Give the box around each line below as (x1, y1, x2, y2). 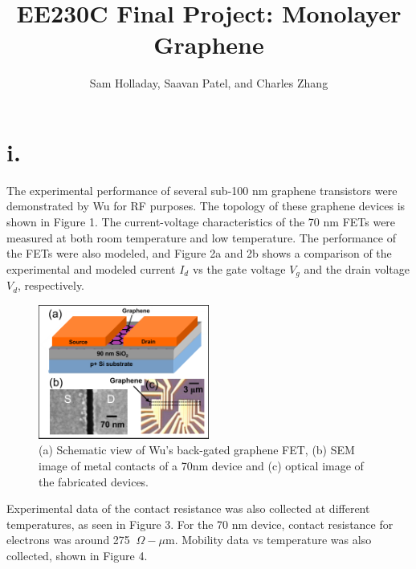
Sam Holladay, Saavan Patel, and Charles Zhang (89, 75, 328, 91)
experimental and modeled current (6, 260, 176, 277)
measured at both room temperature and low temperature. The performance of (6, 229, 396, 246)
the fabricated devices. (39, 473, 149, 490)
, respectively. (18, 277, 85, 294)
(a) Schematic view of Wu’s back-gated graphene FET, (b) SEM (39, 441, 355, 458)
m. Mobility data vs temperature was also (165, 531, 372, 548)
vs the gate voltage (192, 260, 286, 277)
